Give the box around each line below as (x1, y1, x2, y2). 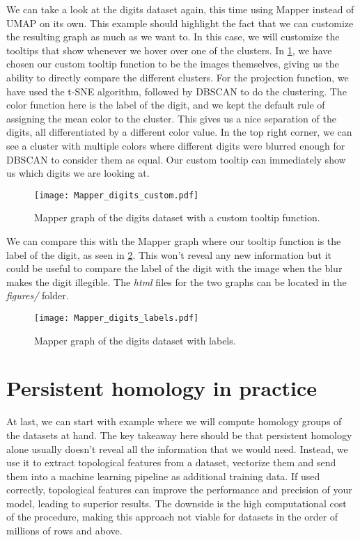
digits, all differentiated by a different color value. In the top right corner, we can (6, 125, 352, 139)
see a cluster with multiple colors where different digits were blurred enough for (6, 138, 345, 152)
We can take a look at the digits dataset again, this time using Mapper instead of (6, 2, 354, 16)
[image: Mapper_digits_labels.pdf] (34, 312, 199, 323)
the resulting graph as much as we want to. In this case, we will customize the (6, 29, 340, 44)
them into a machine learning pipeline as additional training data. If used (6, 468, 320, 483)
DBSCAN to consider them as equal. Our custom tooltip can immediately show (6, 152, 346, 166)
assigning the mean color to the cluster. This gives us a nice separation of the (6, 111, 336, 125)
